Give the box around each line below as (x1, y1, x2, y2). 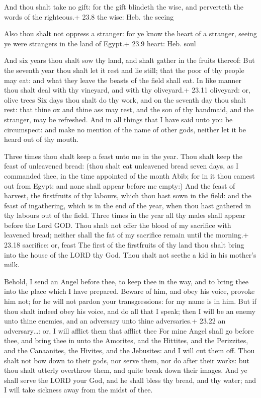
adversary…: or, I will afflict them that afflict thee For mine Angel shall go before (4, 325, 254, 336)
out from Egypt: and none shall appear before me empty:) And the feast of (4, 180, 235, 191)
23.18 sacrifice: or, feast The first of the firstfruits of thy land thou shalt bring (4, 240, 244, 250)
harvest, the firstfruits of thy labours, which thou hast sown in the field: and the (4, 190, 251, 201)
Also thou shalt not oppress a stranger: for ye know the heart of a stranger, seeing (4, 28, 257, 39)
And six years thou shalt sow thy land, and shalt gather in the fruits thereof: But (4, 55, 255, 65)
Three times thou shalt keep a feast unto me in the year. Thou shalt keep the (4, 150, 242, 161)
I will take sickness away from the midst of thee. (4, 384, 153, 395)
